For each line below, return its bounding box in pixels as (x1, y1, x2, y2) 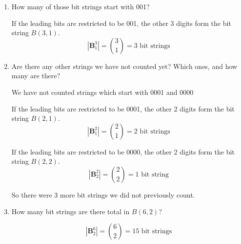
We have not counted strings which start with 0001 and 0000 (11, 87, 194, 97)
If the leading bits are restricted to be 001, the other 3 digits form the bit (11, 18, 231, 28)
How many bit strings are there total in (11, 206, 130, 216)
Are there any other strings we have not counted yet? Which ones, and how (11, 61, 238, 71)
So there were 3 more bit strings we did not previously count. (11, 189, 195, 200)
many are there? (11, 70, 60, 81)
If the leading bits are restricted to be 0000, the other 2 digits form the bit (11, 146, 235, 156)
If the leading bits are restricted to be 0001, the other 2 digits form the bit (11, 103, 235, 113)
